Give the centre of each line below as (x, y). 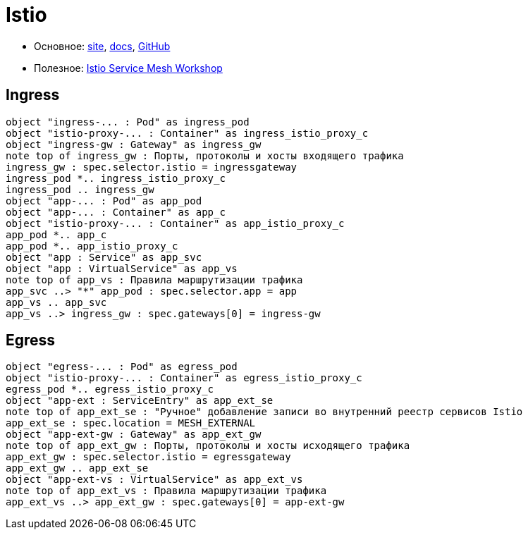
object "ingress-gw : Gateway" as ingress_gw (134, 144)
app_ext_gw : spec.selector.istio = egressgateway (148, 457)
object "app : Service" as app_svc (104, 257)
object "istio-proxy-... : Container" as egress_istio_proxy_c (184, 378)
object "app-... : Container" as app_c (116, 212)
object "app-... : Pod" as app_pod (104, 201)
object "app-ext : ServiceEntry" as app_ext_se (140, 401)
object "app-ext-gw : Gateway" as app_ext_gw (134, 435)
